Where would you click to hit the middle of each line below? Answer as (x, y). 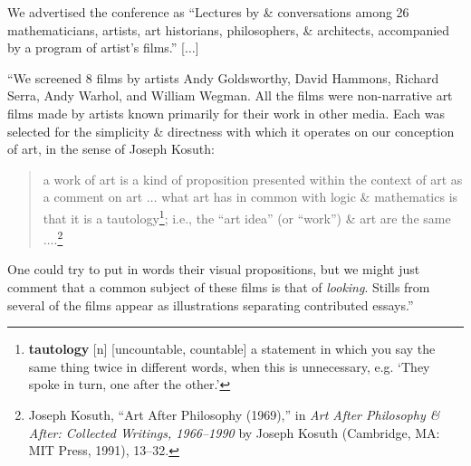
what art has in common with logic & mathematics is (310, 197)
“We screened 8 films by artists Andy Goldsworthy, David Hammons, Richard (223, 77)
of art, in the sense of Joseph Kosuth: (111, 149)
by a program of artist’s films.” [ (96, 48)
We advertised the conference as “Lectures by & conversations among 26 (208, 12)
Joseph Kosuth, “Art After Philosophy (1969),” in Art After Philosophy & (234, 414)
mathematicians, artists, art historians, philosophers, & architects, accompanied (229, 29)
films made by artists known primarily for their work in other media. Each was (226, 113)
